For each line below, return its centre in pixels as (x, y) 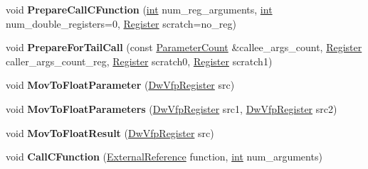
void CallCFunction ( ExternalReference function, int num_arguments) (164, 157)
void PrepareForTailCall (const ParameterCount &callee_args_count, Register (184, 47)
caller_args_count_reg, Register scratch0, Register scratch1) (139, 61)
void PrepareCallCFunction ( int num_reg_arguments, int (139, 9)
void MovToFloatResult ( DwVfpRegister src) (110, 132)
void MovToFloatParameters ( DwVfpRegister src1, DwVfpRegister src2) (172, 108)
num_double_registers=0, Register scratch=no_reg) (121, 23)
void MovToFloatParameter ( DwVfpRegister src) (120, 85)
